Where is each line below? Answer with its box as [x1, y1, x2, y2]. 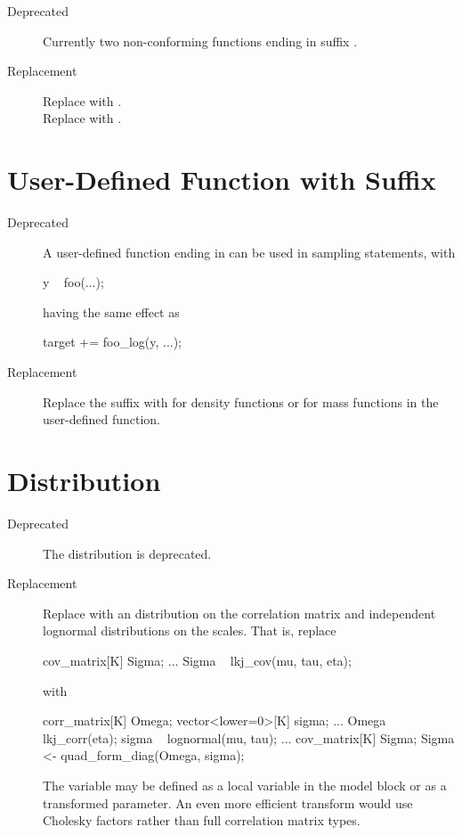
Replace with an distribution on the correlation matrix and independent [43, 603, 436, 622]
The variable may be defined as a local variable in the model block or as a [43, 775, 447, 794]
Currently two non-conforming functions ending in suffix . [43, 31, 358, 50]
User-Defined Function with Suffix [7, 161, 436, 198]
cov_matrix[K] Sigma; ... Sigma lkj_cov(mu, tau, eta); [43, 651, 352, 669]
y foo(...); [43, 273, 104, 291]
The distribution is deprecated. [43, 544, 212, 562]
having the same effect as [43, 302, 180, 321]
